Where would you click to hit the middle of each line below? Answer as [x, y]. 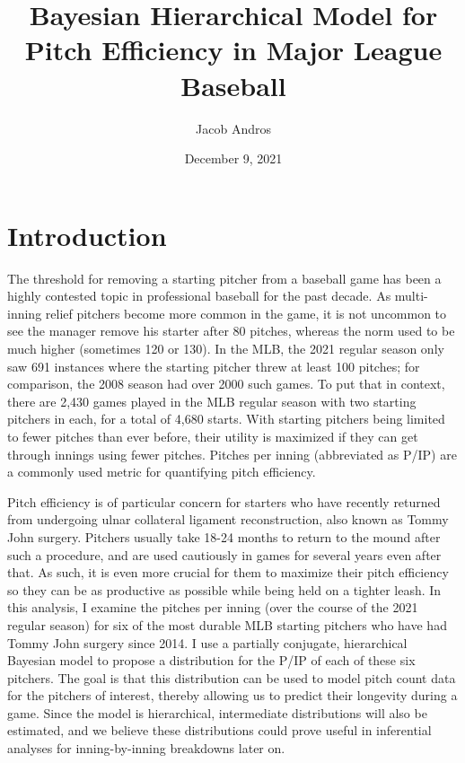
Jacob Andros [233, 128]
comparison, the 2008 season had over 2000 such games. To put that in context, [226, 384]
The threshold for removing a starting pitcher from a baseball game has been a [224, 278]
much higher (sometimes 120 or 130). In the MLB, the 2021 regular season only [226, 348]
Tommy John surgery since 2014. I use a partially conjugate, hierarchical [207, 642]
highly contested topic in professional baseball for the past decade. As [199, 296]
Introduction [87, 235]
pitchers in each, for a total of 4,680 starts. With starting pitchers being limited [226, 419]
